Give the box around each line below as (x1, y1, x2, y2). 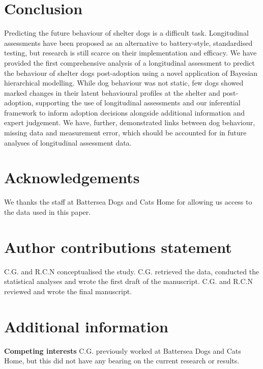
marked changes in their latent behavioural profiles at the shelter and (4, 87, 220, 98)
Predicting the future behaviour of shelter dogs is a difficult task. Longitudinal (4, 27, 249, 38)
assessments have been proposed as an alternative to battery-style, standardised (4, 37, 253, 48)
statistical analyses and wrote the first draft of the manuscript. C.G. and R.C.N (4, 276, 253, 287)
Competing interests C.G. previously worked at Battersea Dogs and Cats (4, 345, 241, 356)
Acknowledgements (4, 167, 140, 188)
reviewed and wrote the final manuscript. (4, 286, 132, 296)
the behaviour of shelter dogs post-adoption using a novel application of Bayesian (4, 67, 258, 78)
